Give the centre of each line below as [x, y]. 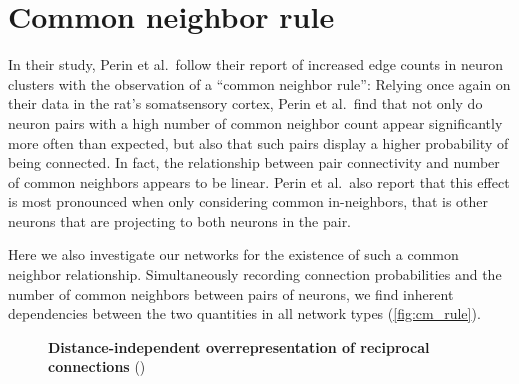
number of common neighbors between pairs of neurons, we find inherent [231, 293]
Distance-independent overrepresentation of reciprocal [239, 346]
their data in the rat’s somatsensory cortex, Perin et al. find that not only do [245, 103]
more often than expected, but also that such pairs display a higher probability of [258, 142]
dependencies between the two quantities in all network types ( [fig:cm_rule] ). [244, 313]
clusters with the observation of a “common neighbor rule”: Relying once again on [259, 83]
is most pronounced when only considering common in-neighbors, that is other [248, 201]
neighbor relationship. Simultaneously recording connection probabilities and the [255, 274]
